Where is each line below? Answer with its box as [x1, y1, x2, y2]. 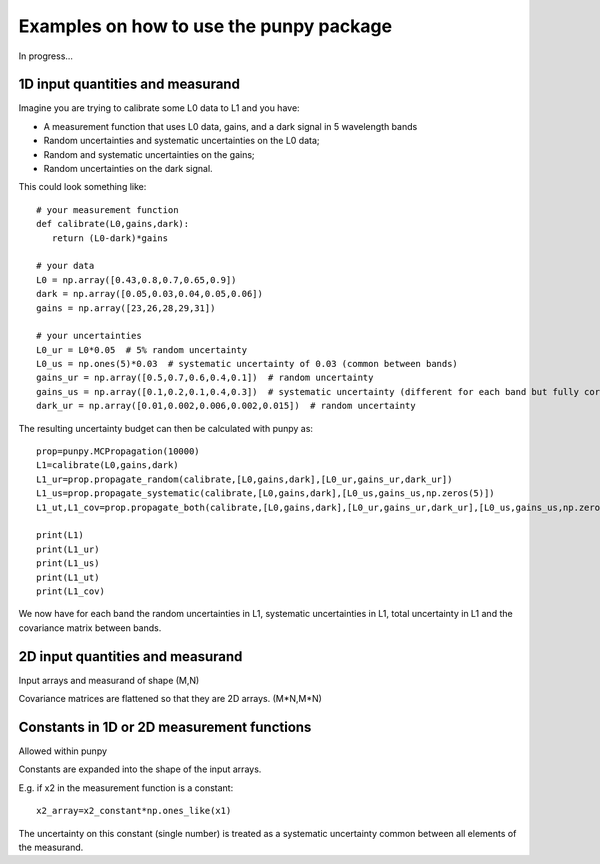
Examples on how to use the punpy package [18, 15, 393, 37]
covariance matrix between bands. [18, 621, 162, 634]
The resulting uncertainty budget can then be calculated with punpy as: [18, 422, 314, 434]
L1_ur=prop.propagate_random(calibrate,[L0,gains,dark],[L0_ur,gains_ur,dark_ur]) [36, 473, 453, 485]
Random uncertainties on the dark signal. [43, 163, 214, 175]
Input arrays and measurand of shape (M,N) [18, 674, 200, 686]
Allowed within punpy [18, 745, 108, 757]
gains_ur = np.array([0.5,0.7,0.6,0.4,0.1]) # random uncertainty [36, 372, 374, 384]
